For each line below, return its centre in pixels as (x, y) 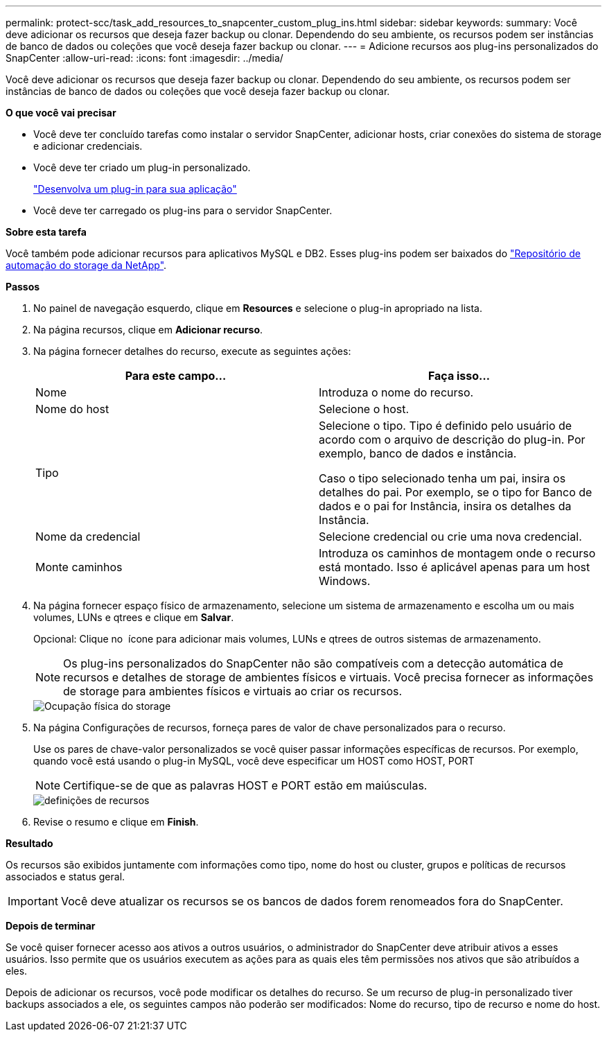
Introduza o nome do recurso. (396, 392)
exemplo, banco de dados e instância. (418, 453)
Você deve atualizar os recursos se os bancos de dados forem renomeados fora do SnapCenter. (312, 901)
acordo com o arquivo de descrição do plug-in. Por (452, 439)
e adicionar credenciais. (88, 146)
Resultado (29, 843)
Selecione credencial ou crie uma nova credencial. (450, 537)
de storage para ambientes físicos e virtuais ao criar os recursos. (233, 691)
